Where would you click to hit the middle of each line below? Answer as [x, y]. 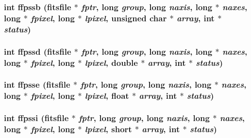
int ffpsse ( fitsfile [37, 84]
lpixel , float [107, 96]
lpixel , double [111, 62]
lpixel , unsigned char [126, 18]
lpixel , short [108, 129]
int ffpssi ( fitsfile [36, 118]
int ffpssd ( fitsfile [38, 51]
